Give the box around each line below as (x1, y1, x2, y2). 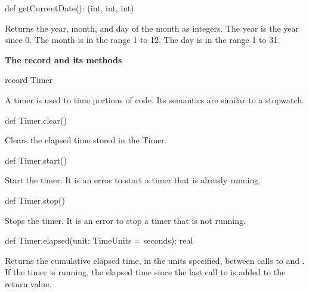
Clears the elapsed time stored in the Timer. (5, 134, 167, 146)
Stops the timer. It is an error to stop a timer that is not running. (5, 214, 246, 226)
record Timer (5, 73, 53, 86)
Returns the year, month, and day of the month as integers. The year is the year (5, 21, 299, 34)
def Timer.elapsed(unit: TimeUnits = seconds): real (5, 234, 193, 247)
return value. (5, 277, 52, 290)
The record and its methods (5, 53, 122, 66)
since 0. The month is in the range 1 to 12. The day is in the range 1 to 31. (5, 33, 280, 46)
